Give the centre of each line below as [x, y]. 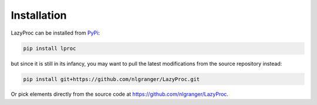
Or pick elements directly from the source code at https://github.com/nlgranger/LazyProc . [120, 94]
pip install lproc [50, 48]
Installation [39, 15]
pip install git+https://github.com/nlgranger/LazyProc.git [112, 79]
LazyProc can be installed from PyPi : [55, 33]
